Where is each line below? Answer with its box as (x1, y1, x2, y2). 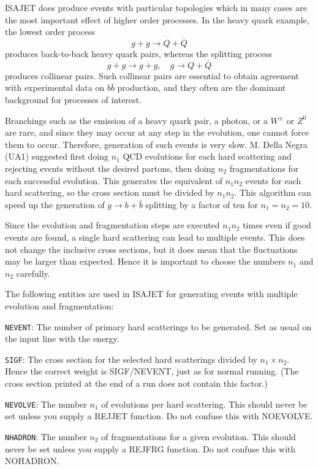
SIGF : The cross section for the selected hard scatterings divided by (5, 352, 257, 365)
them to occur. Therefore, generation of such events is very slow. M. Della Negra (5, 138, 308, 150)
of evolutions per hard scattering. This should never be (101, 397, 308, 410)
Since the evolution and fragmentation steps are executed (5, 219, 220, 231)
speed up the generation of (5, 198, 105, 211)
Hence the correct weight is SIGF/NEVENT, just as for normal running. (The (5, 365, 299, 378)
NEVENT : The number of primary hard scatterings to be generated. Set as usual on (5, 320, 312, 333)
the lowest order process (5, 25, 95, 38)
